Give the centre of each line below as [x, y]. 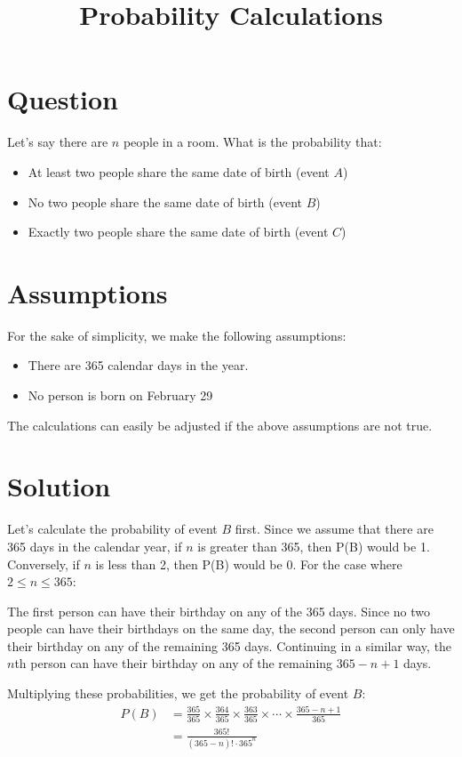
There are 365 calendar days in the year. [138, 365]
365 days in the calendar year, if [95, 546]
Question [63, 99]
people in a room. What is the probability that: [252, 142]
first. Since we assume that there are [334, 529]
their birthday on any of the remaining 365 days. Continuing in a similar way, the [230, 645]
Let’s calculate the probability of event [112, 529]
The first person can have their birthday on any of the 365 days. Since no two [219, 611]
